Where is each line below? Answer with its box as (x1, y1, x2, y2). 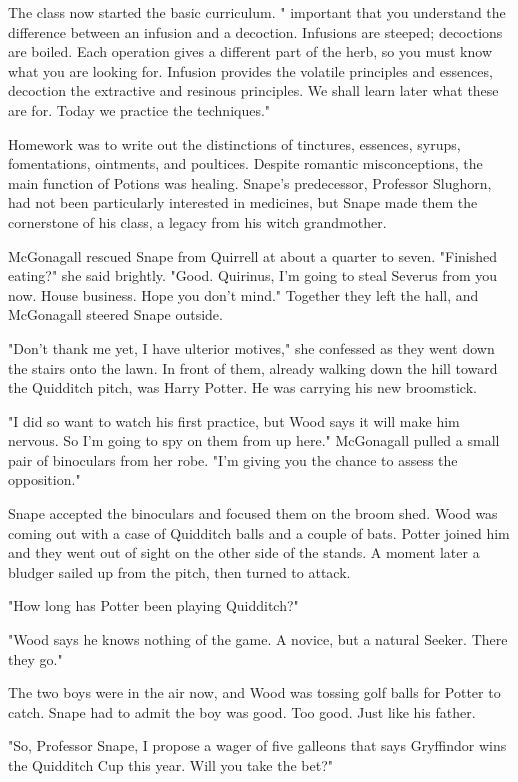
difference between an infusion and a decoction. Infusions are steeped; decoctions (8, 21, 503, 42)
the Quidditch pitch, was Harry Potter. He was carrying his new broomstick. (8, 377, 477, 398)
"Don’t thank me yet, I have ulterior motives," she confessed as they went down (8, 337, 495, 358)
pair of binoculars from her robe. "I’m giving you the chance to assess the (8, 449, 458, 470)
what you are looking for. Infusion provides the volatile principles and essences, (8, 60, 493, 81)
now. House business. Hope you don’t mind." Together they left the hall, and (8, 284, 479, 305)
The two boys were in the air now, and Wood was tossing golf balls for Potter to (8, 682, 501, 703)
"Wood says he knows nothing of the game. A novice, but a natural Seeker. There (8, 629, 508, 650)
